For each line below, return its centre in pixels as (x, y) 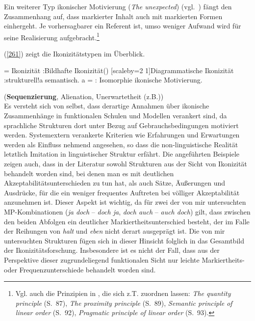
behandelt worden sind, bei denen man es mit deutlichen (89, 173)
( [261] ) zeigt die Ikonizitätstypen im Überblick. (75, 54)
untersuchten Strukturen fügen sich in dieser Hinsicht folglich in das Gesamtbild (124, 240)
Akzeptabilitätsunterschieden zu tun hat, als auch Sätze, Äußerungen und (115, 183)
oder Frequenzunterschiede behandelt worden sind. (80, 269)
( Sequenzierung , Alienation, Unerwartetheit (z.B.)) (84, 96)
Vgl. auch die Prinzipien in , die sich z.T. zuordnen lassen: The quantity (123, 293)
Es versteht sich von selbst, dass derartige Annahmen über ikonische (107, 106)
